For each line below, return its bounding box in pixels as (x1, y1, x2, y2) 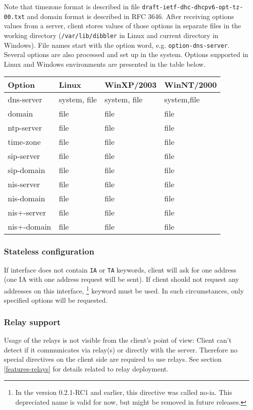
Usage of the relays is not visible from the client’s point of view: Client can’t (4, 334, 232, 345)
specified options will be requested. (4, 295, 108, 305)
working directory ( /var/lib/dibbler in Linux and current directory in (4, 30, 218, 40)
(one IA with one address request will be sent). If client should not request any (4, 274, 239, 284)
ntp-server (8, 122, 42, 134)
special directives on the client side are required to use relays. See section (4, 354, 222, 364)
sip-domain (8, 164, 45, 176)
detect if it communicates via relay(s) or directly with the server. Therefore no (4, 344, 237, 354)
